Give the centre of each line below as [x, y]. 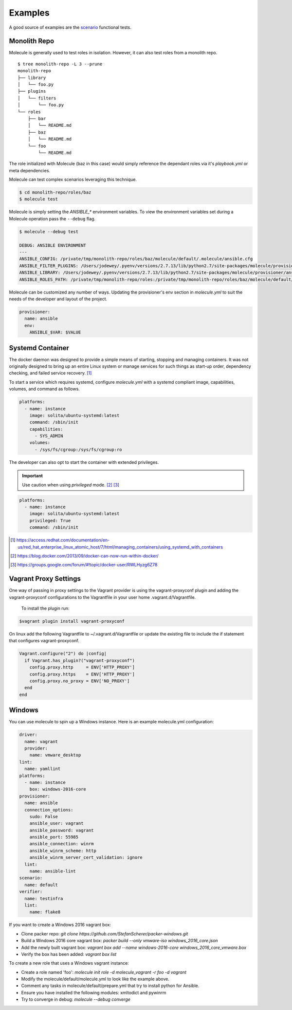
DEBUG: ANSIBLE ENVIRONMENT [53, 245]
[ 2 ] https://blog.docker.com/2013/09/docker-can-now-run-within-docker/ [84, 555]
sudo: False [44, 816]
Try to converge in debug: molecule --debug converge [76, 999]
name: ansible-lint [53, 871]
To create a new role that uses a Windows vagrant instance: [69, 963]
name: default [41, 885]
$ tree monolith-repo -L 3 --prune [60, 64]
